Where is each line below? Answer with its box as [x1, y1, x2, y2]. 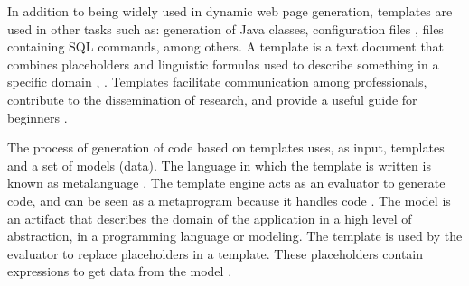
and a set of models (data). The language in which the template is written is [7, 155, 431, 174]
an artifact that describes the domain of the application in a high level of [7, 208, 412, 227]
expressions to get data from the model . [7, 262, 232, 281]
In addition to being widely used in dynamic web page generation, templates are [7, 2, 453, 20]
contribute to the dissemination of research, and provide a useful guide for [7, 89, 417, 108]
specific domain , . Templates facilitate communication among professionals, [7, 72, 427, 91]
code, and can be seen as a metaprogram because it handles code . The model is [7, 190, 451, 209]
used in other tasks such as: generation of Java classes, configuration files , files [7, 19, 444, 38]
